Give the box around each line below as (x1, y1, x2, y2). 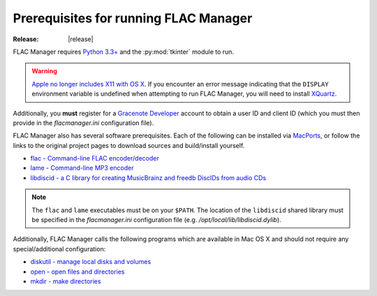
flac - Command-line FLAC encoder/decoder (30, 154, 160, 163)
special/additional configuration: (13, 244, 106, 253)
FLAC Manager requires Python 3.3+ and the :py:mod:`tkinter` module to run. (13, 47, 234, 56)
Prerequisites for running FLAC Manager (13, 10, 253, 26)
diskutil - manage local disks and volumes (30, 258, 151, 266)
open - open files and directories (30, 267, 125, 276)
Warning (31, 67, 57, 75)
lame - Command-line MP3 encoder (30, 164, 134, 172)
